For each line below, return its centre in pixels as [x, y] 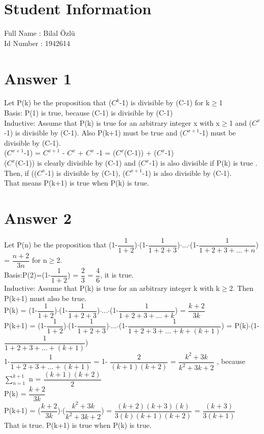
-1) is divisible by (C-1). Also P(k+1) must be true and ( [93, 133]
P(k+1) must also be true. [45, 298]
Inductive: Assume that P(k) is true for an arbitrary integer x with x [112, 122]
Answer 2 [38, 218]
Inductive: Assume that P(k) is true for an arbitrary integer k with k [112, 288]
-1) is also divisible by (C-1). [187, 173]
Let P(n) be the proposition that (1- [61, 245]
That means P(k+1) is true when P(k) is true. [77, 183]
